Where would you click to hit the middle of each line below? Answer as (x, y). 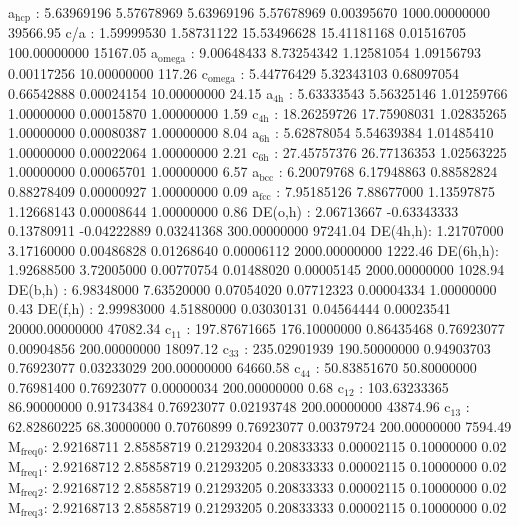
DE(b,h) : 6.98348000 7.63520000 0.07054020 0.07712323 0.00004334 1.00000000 (252, 288)
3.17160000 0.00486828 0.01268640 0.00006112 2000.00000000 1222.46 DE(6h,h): (253, 249)
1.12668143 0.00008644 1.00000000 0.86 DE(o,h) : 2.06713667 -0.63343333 (233, 210)
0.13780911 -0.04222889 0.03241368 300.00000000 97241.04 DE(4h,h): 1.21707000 (256, 230)
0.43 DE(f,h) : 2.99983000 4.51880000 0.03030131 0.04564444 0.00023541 (229, 308)
